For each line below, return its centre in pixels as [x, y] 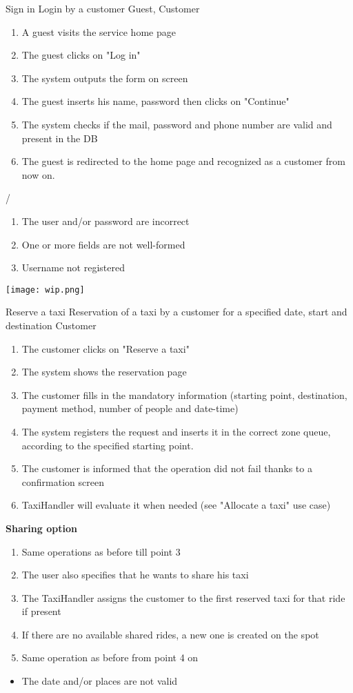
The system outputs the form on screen [105, 78]
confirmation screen [63, 481]
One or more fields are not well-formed [103, 244]
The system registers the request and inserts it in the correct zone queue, [176, 431]
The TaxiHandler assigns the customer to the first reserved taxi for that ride [183, 597]
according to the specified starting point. [108, 445]
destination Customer [51, 325]
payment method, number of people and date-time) [130, 408]
